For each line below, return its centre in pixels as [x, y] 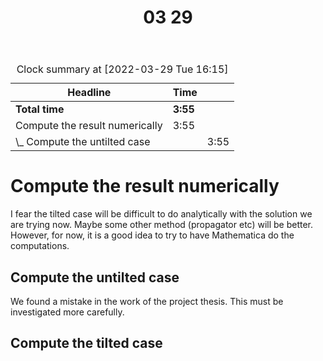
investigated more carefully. [67, 312]
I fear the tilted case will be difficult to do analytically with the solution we [161, 214]
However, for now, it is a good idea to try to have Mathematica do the [152, 235]
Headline [89, 93]
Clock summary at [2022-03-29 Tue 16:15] [122, 69]
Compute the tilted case [86, 343]
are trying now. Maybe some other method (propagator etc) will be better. [162, 225]
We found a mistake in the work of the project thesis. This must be [147, 301]
